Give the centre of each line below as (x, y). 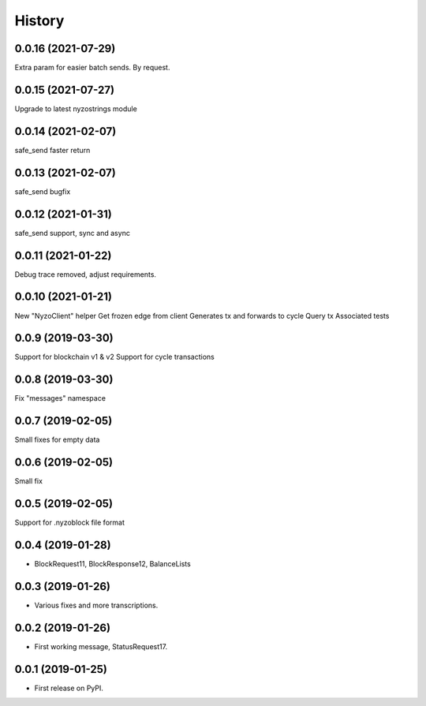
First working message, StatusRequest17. (101, 646)
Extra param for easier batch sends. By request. (92, 68)
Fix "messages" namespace (60, 398)
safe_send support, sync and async (72, 233)
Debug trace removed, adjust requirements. (86, 274)
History (39, 21)
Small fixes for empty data (57, 440)
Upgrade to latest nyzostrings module (76, 108)
